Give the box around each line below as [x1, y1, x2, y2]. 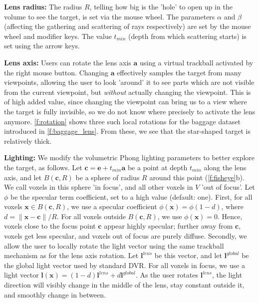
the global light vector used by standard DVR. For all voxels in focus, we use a [4, 260, 245, 270]
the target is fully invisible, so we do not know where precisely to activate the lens [4, 106, 256, 116]
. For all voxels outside [56, 211, 126, 221]
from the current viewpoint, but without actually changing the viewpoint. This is [4, 86, 251, 97]
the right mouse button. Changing [4, 67, 108, 77]
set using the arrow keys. [4, 40, 80, 51]
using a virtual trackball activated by [139, 57, 254, 67]
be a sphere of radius [75, 172, 140, 182]
